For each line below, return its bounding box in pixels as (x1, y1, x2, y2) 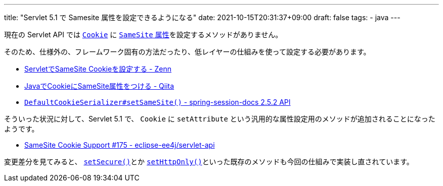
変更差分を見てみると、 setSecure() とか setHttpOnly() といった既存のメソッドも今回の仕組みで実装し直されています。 (4, 157, 414, 166)
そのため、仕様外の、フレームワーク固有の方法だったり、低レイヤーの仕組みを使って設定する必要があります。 (4, 47, 371, 56)
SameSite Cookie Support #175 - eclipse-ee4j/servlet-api (24, 141, 215, 149)
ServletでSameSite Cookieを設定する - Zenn (24, 65, 171, 73)
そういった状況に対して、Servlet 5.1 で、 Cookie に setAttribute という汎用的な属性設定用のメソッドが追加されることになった (4, 114, 435, 123)
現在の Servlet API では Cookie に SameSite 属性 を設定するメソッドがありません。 (4, 30, 283, 39)
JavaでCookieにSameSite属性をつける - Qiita (24, 82, 174, 90)
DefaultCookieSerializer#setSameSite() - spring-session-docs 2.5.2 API (24, 98, 291, 106)
